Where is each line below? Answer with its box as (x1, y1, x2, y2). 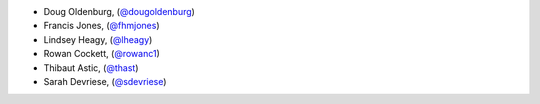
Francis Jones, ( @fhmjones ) (43, 20, 160, 32)
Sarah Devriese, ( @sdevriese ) (43, 75, 167, 87)
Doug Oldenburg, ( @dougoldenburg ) (43, 6, 195, 17)
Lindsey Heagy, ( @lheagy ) (43, 33, 153, 45)
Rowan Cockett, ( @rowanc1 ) (43, 48, 160, 60)
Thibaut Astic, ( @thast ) (43, 61, 139, 74)
